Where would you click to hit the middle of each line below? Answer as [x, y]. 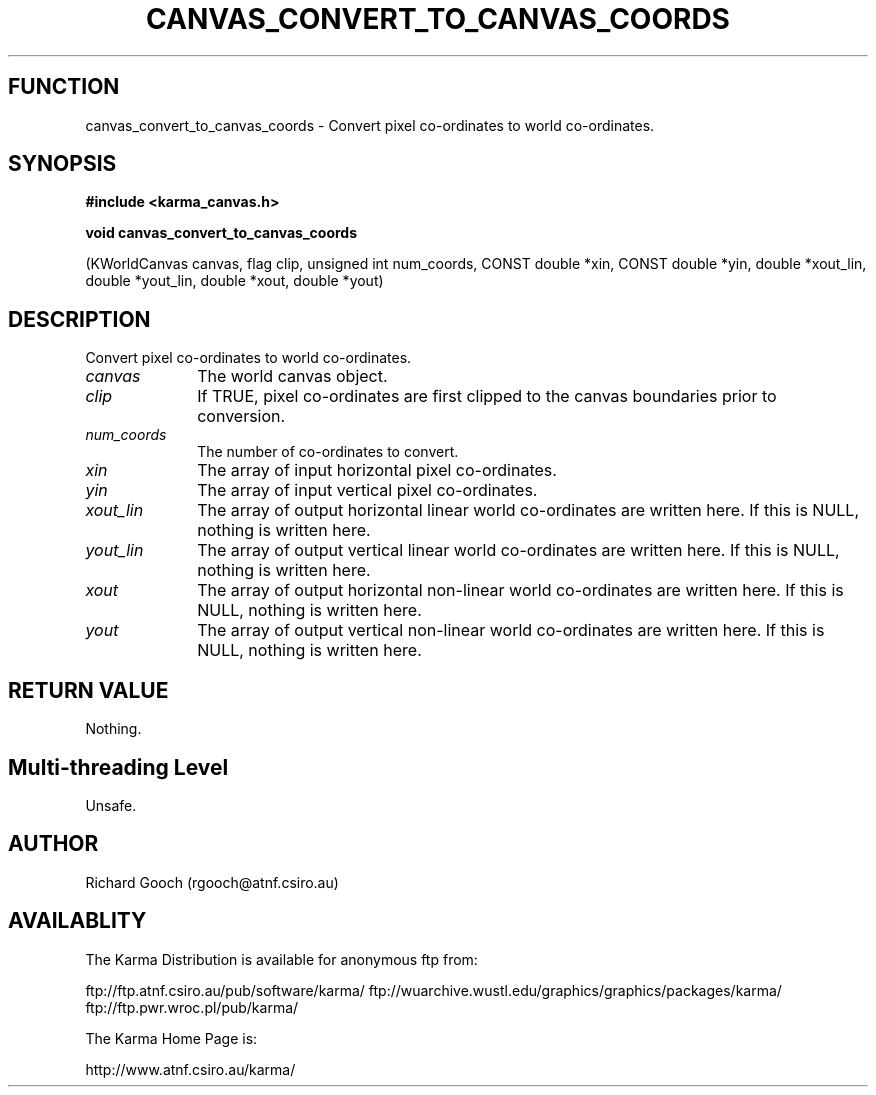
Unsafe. [111, 805]
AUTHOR [53, 844]
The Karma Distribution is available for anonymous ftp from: [281, 959]
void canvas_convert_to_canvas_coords [221, 233]
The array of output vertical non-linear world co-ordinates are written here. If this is [511, 630]
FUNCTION [64, 87]
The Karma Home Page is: [171, 1038]
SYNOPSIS [62, 164]
